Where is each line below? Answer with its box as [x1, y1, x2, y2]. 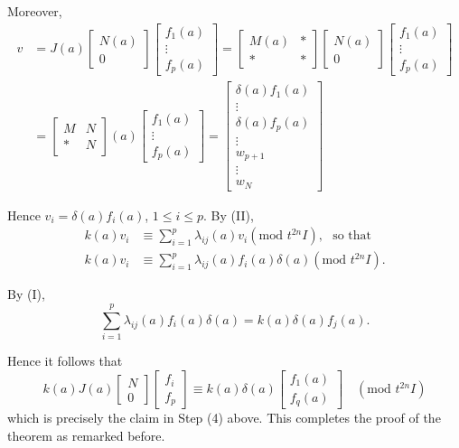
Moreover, [7, 2, 62, 20]
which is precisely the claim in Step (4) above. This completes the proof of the [7, 408, 441, 427]
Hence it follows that [7, 351, 123, 370]
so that [333, 229, 372, 243]
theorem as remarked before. [7, 425, 165, 444]
